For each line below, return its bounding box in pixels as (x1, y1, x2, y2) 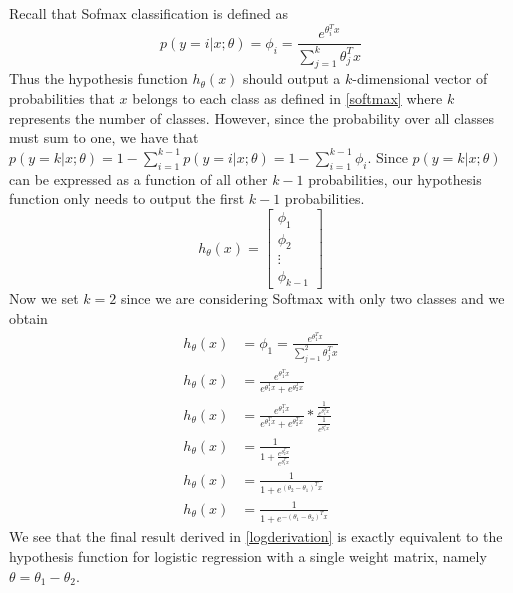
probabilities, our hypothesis (308, 168, 482, 189)
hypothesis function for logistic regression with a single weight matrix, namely (9, 545, 487, 566)
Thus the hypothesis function (9, 68, 188, 89)
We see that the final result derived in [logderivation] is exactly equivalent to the (9, 526, 503, 547)
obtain (9, 307, 48, 328)
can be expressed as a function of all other (9, 168, 268, 189)
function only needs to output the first (9, 188, 245, 209)
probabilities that (9, 88, 115, 109)
